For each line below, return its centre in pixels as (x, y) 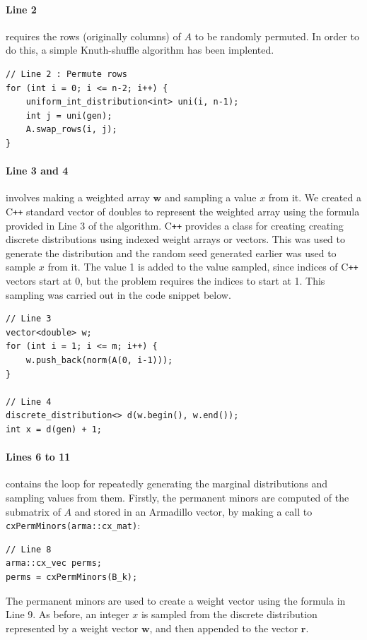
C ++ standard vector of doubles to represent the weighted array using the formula (183, 211)
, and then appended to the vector (224, 628)
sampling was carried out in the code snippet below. (118, 294)
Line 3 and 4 (37, 171)
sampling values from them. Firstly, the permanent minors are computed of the (177, 498)
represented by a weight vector (72, 628)
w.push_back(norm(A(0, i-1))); (99, 361)
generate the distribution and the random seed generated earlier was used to (171, 253)
